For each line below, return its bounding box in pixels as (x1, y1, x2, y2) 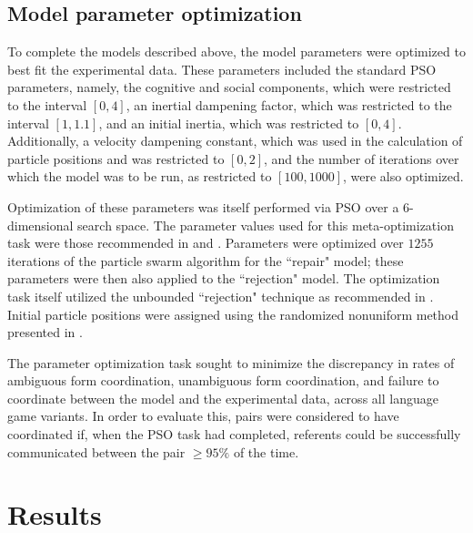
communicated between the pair (7, 442, 186, 461)
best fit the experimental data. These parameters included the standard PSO (7, 59, 437, 78)
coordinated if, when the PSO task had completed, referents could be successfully (7, 425, 461, 444)
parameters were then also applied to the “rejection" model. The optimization (7, 269, 440, 288)
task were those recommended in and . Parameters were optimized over (7, 233, 404, 252)
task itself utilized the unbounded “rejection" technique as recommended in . (7, 286, 434, 305)
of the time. (233, 442, 299, 461)
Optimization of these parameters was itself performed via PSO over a (7, 197, 399, 216)
